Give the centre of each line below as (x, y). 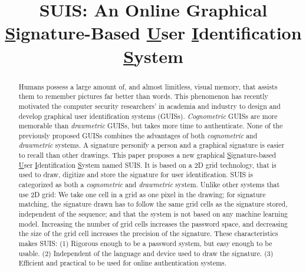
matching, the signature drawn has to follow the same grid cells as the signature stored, (153, 204)
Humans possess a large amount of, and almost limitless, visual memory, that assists (148, 86)
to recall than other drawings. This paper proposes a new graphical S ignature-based (147, 155)
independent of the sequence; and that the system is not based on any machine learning (153, 214)
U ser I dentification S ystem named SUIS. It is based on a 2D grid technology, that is (147, 165)
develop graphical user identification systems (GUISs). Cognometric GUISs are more (148, 116)
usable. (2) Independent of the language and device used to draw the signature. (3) (146, 253)
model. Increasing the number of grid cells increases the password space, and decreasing (153, 223)
